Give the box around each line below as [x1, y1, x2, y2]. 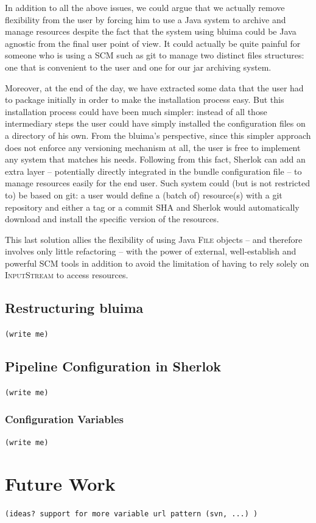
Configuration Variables [5, 411, 124, 426]
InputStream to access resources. [5, 269, 128, 281]
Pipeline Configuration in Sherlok [5, 357, 222, 376]
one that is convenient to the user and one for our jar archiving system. [5, 60, 272, 73]
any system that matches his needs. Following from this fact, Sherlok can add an [5, 153, 306, 166]
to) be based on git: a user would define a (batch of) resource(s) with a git [5, 188, 283, 201]
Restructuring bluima [5, 298, 144, 317]
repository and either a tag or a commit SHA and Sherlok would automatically [5, 200, 300, 213]
